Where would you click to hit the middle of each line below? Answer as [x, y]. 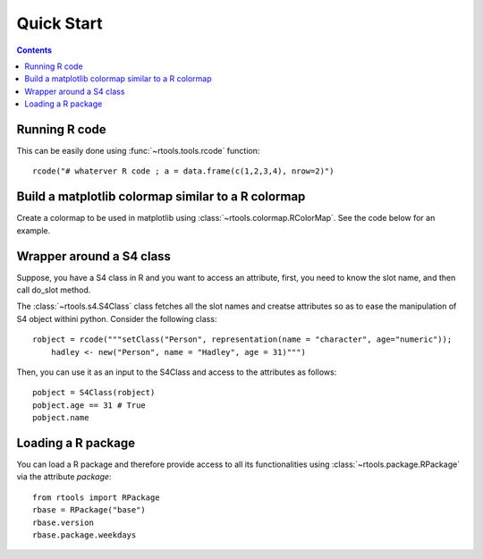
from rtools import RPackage [96, 497]
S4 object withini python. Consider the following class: [117, 318]
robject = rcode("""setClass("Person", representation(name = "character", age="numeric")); [242, 339]
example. [34, 230]
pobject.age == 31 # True [89, 405]
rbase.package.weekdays [85, 535]
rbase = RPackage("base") [89, 510]
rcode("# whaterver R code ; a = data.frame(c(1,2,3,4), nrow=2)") [183, 171]
